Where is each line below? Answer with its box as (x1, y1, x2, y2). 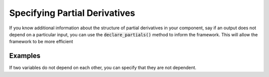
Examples (9, 52, 41, 60)
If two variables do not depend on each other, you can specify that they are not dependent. (9, 65, 197, 71)
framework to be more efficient (9, 39, 73, 45)
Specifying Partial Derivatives (9, 7, 135, 18)
